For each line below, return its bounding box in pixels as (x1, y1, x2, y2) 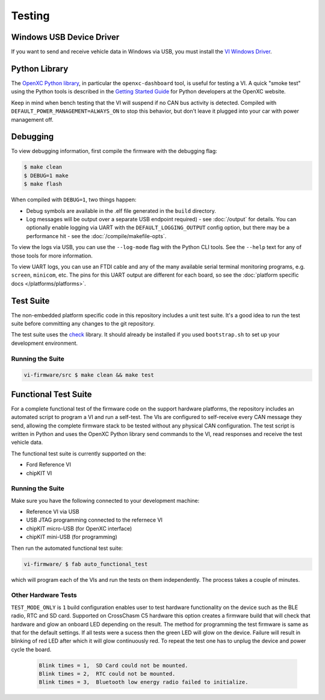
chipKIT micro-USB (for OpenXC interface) (26, 525, 132, 532)
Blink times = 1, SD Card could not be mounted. (39, 662, 188, 669)
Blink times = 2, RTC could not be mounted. (39, 670, 176, 678)
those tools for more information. (11, 252, 93, 259)
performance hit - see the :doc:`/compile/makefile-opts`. (26, 232, 167, 239)
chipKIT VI (26, 469, 52, 476)
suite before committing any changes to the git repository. (11, 320, 155, 327)
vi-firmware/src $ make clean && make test (23, 371, 155, 379)
